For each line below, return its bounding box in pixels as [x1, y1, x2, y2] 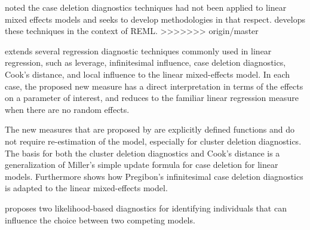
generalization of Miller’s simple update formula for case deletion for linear [5, 158, 278, 171]
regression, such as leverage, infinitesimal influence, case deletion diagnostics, [5, 56, 286, 69]
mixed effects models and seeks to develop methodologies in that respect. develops [5, 13, 305, 25]
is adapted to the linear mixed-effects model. [5, 182, 168, 194]
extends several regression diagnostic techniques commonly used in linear [5, 44, 272, 57]
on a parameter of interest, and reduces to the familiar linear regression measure [5, 91, 299, 104]
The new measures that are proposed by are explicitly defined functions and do [5, 123, 295, 136]
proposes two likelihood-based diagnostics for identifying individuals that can [5, 201, 287, 214]
